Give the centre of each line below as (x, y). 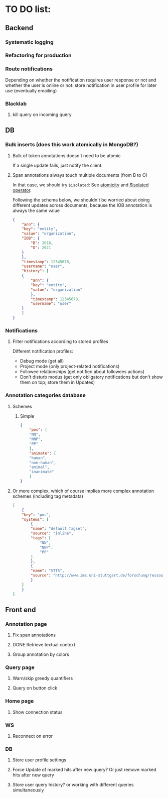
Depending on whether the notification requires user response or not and (81, 80)
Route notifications (29, 69)
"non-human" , (43, 463)
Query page (20, 667)
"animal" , (39, 467)
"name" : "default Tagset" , (59, 529)
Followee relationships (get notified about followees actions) (82, 372)
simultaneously (28, 790)
